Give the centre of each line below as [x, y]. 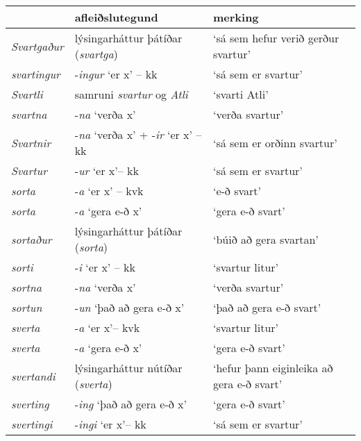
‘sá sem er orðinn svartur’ [275, 142]
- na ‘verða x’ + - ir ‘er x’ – [138, 134]
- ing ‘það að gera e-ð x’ [131, 404]
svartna [29, 114]
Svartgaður [37, 46]
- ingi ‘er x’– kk [110, 424]
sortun [27, 307]
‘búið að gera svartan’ [266, 239]
